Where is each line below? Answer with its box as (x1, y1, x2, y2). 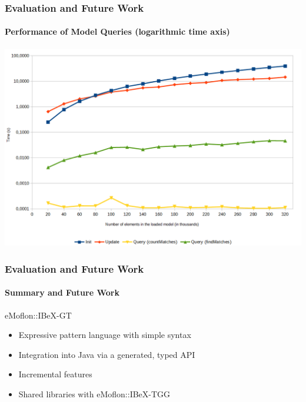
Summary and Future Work (5, 286, 119, 299)
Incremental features (18, 368, 92, 380)
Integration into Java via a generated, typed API (18, 348, 195, 360)
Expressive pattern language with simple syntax (18, 329, 191, 341)
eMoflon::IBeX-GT (5, 309, 72, 321)
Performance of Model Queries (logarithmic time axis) (5, 25, 230, 38)
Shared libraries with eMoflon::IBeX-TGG (18, 387, 171, 400)
